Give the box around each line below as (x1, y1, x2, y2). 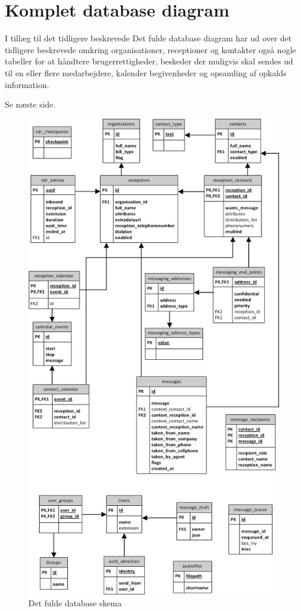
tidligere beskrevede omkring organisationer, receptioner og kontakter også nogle (5, 43, 296, 56)
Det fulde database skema (28, 596, 122, 609)
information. (5, 78, 50, 90)
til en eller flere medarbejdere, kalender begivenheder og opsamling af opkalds (5, 66, 287, 79)
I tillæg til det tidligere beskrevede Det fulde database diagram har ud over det (5, 32, 292, 44)
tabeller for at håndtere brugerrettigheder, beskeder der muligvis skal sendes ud (5, 55, 293, 67)
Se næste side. (5, 98, 56, 110)
